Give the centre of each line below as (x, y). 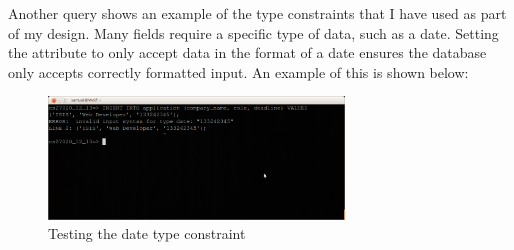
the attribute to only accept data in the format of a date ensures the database (247, 52)
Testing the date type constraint (147, 233)
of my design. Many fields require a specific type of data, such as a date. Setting (253, 32)
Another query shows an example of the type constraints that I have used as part (257, 13)
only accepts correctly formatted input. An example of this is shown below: (238, 71)
